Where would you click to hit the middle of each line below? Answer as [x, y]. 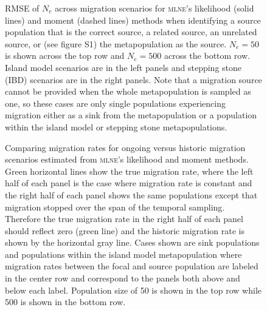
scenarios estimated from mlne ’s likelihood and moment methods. [127, 159]
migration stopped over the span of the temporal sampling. [115, 207]
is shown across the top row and [65, 56]
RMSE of [22, 8]
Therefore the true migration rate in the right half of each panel [124, 219]
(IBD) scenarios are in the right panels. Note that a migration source [133, 79]
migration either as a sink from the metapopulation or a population [131, 115]
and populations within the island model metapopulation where [123, 254]
